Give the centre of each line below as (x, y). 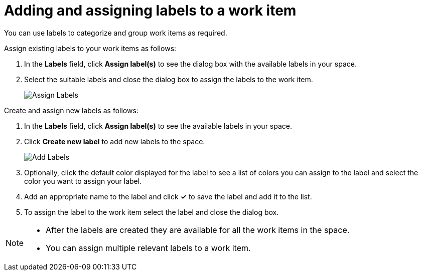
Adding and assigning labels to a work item (150, 11)
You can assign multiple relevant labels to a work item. (148, 248)
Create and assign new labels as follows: (71, 110)
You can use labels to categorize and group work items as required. (116, 33)
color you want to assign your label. (83, 181)
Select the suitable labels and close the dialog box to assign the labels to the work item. (169, 79)
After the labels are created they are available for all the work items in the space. (198, 230)
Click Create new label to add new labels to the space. (115, 141)
